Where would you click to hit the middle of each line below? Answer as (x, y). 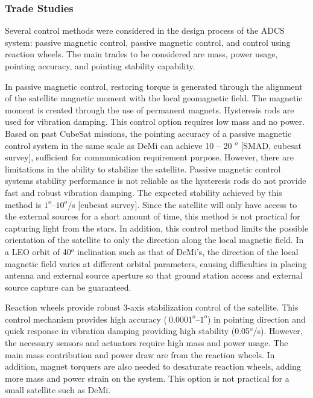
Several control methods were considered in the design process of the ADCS (145, 30)
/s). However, (278, 331)
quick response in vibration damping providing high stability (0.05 (128, 331)
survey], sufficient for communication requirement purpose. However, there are (149, 157)
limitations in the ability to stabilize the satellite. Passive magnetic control (143, 169)
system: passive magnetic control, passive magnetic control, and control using (148, 42)
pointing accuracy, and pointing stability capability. (100, 66)
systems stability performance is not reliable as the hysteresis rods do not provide (156, 181)
